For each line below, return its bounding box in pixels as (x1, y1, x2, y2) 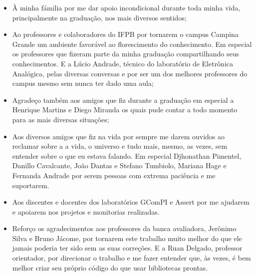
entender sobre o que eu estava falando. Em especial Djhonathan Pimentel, (12, 150, 242, 161)
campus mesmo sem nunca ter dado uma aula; (12, 78, 154, 88)
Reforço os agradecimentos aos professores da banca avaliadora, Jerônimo (12, 223, 237, 234)
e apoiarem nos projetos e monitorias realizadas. (12, 206, 160, 217)
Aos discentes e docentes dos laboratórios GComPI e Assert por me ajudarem (12, 197, 250, 207)
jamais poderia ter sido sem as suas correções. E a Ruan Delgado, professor (12, 243, 243, 253)
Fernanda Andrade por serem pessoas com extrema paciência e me (12, 170, 216, 180)
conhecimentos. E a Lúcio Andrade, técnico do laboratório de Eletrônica (12, 58, 234, 68)
